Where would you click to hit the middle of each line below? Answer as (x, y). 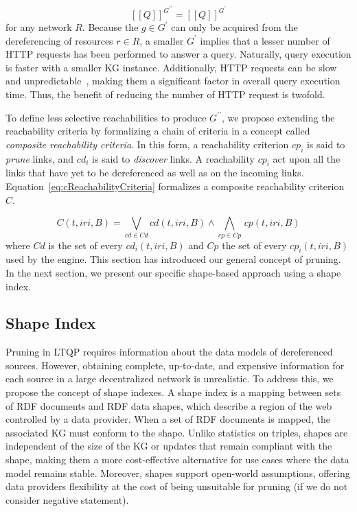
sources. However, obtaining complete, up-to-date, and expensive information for (175, 365)
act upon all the (307, 158)
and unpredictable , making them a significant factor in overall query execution (173, 81)
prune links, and (40, 158)
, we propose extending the (278, 117)
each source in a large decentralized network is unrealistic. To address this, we (170, 379)
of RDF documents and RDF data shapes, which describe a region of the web (169, 405)
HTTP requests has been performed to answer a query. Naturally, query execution (178, 54)
